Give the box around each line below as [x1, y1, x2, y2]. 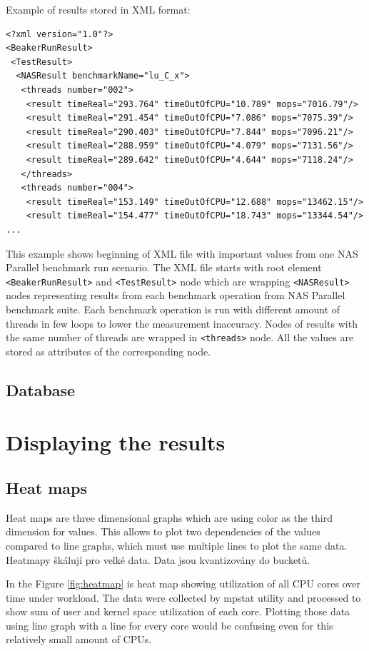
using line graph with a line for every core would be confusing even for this [6, 617, 333, 632]
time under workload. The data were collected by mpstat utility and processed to [6, 590, 361, 605]
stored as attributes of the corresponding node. [6, 343, 211, 358]
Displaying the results [6, 428, 226, 457]
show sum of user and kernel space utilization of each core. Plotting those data [6, 604, 350, 619]
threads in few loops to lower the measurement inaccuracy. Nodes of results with [6, 316, 358, 330]
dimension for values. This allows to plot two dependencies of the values [6, 524, 320, 539]
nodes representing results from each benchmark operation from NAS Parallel [6, 288, 345, 303]
